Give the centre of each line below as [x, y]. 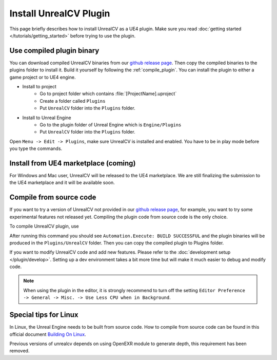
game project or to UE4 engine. [43, 77]
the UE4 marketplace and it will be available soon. [62, 183]
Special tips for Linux [44, 315]
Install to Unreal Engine [47, 118]
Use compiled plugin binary [54, 51]
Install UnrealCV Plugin [60, 13]
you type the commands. [36, 148]
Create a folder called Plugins [73, 101]
